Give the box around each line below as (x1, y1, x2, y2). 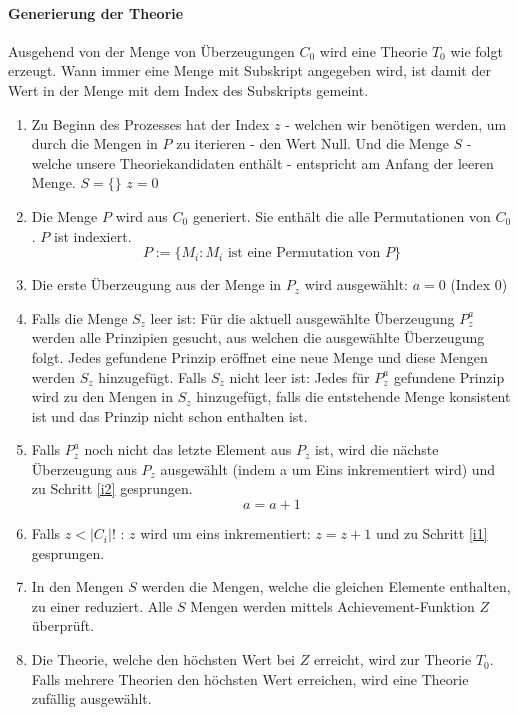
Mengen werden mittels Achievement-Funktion (190, 595, 475, 616)
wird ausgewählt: (304, 274, 408, 295)
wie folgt (450, 40, 503, 61)
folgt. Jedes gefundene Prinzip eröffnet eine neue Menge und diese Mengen (31, 346, 488, 367)
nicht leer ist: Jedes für (229, 366, 370, 387)
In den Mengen (31, 576, 124, 597)
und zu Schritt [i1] (375, 523, 488, 544)
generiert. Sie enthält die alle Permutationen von (192, 205, 491, 226)
